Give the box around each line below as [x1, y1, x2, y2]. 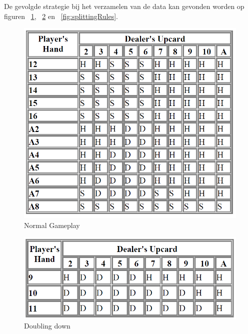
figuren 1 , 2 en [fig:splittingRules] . [4, 10, 118, 21]
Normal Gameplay [24, 219, 80, 230]
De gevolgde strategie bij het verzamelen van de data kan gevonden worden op [4, 1, 244, 11]
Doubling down [24, 320, 70, 331]
